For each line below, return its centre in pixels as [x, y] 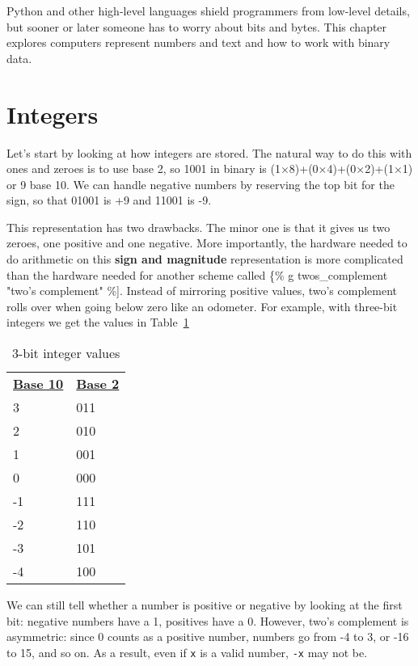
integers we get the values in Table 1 [98, 322]
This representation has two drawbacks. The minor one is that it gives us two [198, 227]
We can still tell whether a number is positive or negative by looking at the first [205, 605]
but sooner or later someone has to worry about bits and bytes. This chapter [197, 26]
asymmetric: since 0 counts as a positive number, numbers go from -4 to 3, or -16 [208, 636]
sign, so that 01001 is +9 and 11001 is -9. [109, 200]
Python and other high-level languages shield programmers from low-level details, [208, 11]
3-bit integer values [66, 353]
